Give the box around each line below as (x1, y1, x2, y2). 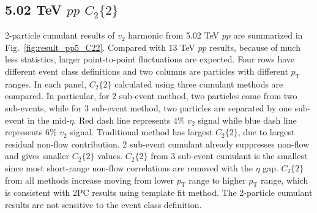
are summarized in (233, 29, 303, 42)
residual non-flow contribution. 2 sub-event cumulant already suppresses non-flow (5, 137, 310, 150)
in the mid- (27, 113, 70, 126)
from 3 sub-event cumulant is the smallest (151, 149, 308, 162)
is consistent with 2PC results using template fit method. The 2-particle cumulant (5, 186, 313, 199)
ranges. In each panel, (5, 77, 87, 90)
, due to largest (237, 125, 295, 138)
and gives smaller (5, 149, 70, 162)
